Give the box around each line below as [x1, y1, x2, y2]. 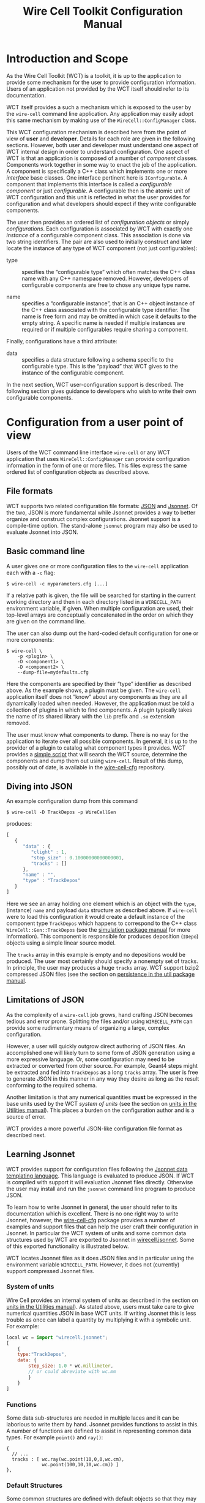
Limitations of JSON [6, 995, 84, 1005]
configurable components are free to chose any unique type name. [21, 281, 191, 289]
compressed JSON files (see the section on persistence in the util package [6, 970, 195, 978]
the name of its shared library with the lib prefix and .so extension [6, 712, 175, 720]
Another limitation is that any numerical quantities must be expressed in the [6, 1093, 197, 1101]
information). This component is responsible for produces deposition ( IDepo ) [6, 932, 199, 940]
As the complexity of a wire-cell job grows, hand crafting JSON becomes [6, 1011, 193, 1018]
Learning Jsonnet [6, 1149, 75, 1160]
